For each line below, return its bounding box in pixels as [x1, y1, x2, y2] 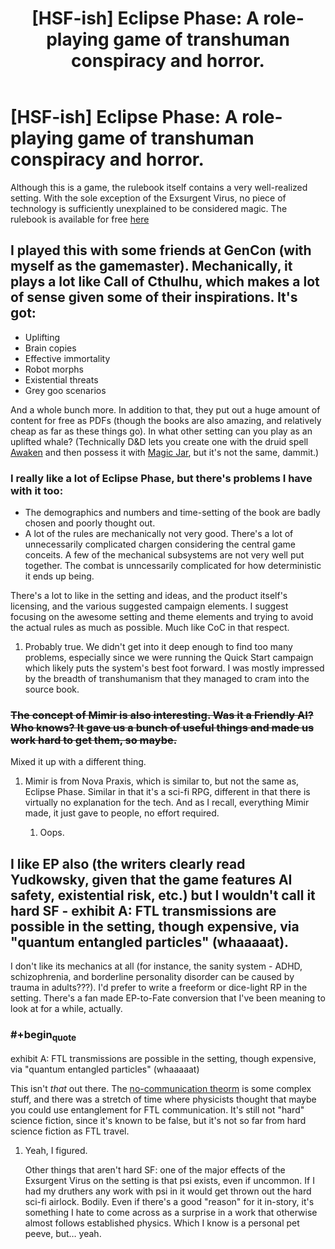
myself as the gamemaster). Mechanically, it [10, 258, 293, 275]
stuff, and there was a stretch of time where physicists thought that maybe [10, 1093, 317, 1105]
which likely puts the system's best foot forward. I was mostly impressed [24, 662, 325, 674]
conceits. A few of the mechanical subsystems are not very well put [24, 549, 305, 561]
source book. [24, 683, 80, 696]
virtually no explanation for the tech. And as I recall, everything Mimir [24, 797, 310, 809]
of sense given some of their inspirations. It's [10, 289, 298, 306]
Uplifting [24, 331, 61, 343]
